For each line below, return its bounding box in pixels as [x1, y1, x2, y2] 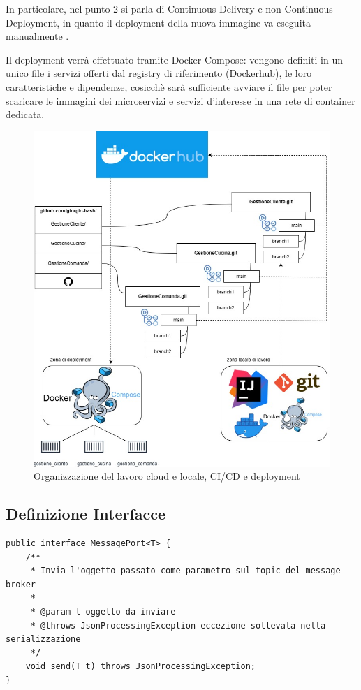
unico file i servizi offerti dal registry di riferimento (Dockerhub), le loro [6, 66, 312, 80]
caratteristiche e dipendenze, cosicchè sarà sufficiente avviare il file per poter [6, 79, 332, 94]
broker [6, 579, 36, 589]
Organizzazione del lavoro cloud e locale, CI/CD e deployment [34, 469, 300, 483]
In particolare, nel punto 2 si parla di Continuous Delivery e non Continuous [6, 1, 333, 15]
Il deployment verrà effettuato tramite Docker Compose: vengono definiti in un [6, 52, 344, 66]
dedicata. [6, 107, 45, 122]
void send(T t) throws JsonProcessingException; [25, 661, 256, 672]
